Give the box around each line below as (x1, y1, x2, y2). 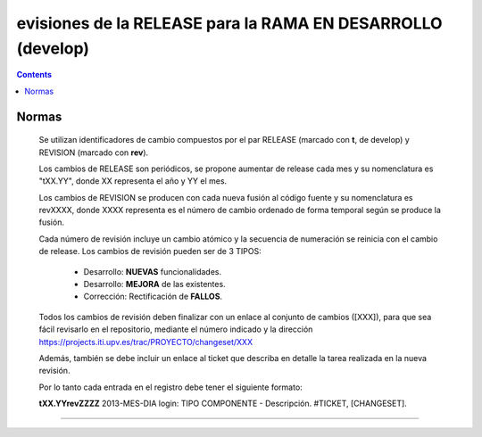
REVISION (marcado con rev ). (38, 147, 149, 158)
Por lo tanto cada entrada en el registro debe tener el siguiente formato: (38, 382, 303, 392)
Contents (16, 70, 53, 80)
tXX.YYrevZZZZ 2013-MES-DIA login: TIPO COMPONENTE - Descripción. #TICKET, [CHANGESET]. (38, 398, 408, 409)
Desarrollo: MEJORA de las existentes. (83, 279, 227, 290)
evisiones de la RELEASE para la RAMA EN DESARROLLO (16, 13, 443, 33)
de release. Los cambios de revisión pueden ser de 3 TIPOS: (38, 246, 262, 257)
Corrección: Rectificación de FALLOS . (83, 291, 223, 302)
